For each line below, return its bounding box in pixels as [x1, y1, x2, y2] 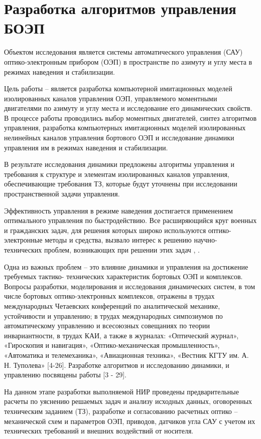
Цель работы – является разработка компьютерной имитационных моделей [4, 83, 232, 94]
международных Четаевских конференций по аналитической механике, [4, 300, 220, 311]
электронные [4, 235, 43, 245]
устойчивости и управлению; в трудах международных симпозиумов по [4, 310, 223, 321]
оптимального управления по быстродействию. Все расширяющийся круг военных [4, 215, 257, 226]
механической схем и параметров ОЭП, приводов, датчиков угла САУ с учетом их [4, 415, 255, 426]
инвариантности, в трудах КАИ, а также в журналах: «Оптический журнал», [4, 330, 239, 340]
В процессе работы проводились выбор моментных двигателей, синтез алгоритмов [4, 112, 257, 123]
